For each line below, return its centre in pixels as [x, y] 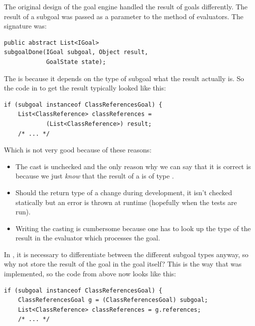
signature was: [25, 26]
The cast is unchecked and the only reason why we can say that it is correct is [133, 166]
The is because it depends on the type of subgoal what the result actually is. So [124, 78]
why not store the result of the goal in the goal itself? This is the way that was [123, 264]
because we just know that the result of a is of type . [95, 176]
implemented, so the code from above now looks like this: [90, 274]
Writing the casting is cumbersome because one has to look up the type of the [133, 228]
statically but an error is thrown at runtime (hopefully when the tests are [126, 202]
